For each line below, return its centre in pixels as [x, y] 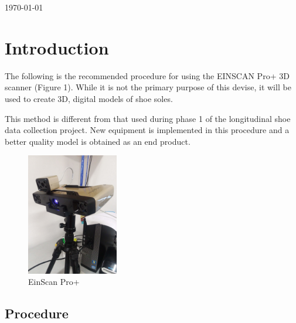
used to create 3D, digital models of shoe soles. [89, 98]
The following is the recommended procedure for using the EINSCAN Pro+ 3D [147, 75]
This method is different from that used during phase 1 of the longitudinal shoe [148, 118]
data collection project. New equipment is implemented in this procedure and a [147, 130]
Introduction [57, 47]
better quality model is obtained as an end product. [98, 141]
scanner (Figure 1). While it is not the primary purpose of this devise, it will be [148, 87]
